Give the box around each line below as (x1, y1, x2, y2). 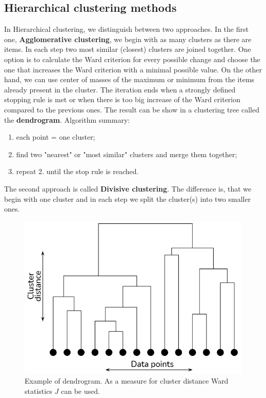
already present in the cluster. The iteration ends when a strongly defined (4, 84, 236, 94)
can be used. (61, 385, 100, 396)
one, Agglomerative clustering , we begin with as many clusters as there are (4, 33, 252, 44)
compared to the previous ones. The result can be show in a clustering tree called (4, 104, 259, 115)
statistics (25, 385, 52, 396)
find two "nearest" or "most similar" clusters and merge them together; (16, 148, 237, 159)
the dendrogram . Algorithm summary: (4, 114, 130, 125)
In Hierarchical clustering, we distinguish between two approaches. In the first (4, 24, 249, 34)
